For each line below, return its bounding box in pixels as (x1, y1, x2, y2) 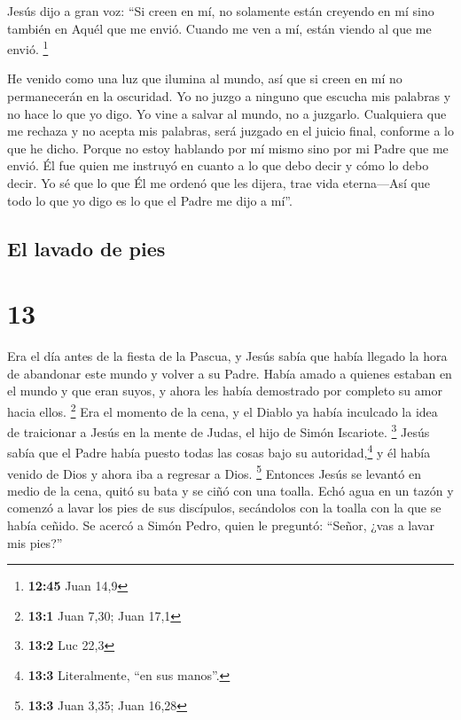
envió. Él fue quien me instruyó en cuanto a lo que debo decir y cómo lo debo (7, 156, 429, 175)
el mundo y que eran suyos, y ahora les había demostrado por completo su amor (7, 381, 442, 400)
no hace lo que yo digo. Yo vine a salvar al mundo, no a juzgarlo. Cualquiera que (7, 104, 447, 122)
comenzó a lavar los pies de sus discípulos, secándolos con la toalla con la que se (7, 498, 441, 517)
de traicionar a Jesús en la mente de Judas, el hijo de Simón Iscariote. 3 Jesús (7, 420, 430, 441)
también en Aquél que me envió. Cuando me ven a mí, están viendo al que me (7, 19, 432, 37)
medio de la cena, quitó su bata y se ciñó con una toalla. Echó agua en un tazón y (7, 481, 454, 499)
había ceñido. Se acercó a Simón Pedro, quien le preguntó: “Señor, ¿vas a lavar (7, 516, 434, 535)
